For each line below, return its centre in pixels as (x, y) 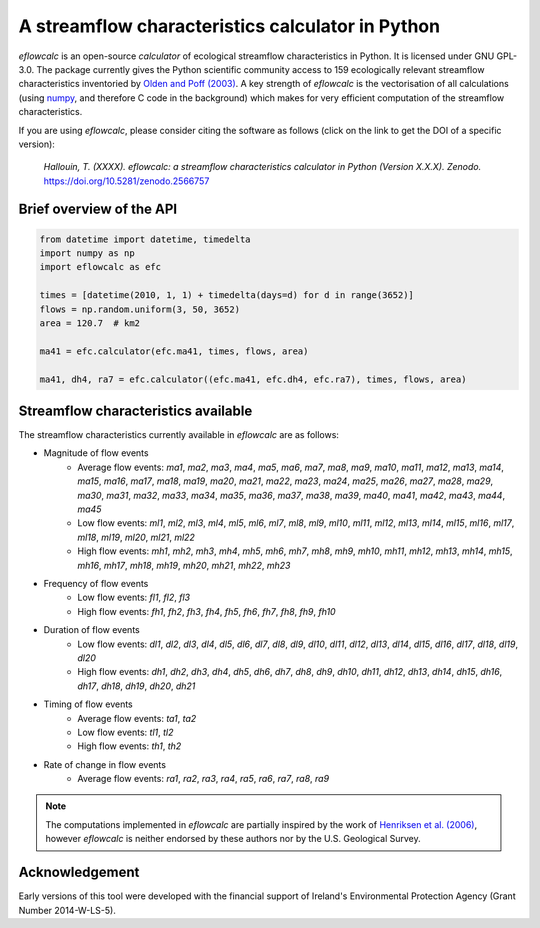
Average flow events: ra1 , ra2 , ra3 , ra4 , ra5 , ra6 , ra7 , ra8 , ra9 (203, 779)
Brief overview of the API (98, 209)
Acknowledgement (79, 872)
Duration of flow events (91, 630)
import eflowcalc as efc (100, 267)
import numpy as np (87, 253)
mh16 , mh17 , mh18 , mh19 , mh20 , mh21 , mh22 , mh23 (184, 565)
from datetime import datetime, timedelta (145, 239)
